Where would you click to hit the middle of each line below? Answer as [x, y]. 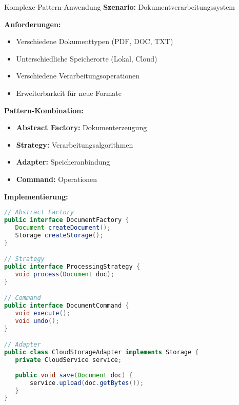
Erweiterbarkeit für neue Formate [69, 93]
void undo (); [37, 321]
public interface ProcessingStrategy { [72, 267]
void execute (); [43, 313]
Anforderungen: [33, 24]
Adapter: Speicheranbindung [63, 162]
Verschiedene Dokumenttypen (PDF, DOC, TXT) [95, 41]
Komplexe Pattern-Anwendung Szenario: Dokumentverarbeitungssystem [120, 7]
